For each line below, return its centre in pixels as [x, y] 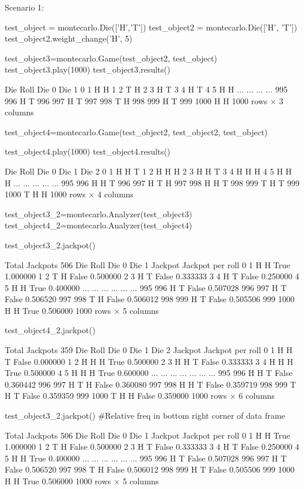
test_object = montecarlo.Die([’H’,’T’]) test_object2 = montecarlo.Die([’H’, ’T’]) [151, 27]
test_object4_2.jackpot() [50, 330]
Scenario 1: [24, 7]
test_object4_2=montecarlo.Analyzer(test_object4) [98, 225]
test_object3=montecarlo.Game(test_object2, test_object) [111, 58]
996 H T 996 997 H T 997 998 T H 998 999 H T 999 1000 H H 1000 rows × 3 [144, 100]
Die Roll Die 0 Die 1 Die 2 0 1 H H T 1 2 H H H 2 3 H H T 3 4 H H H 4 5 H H [148, 171]
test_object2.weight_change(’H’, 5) [69, 38]
